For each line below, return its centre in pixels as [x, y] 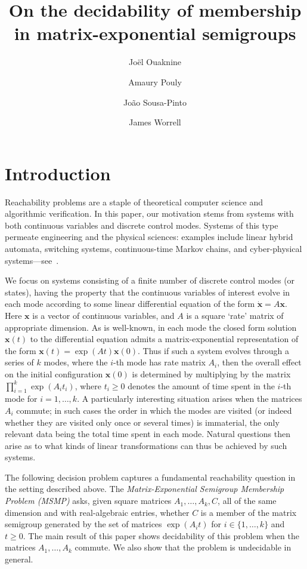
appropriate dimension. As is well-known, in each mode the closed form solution [151, 327]
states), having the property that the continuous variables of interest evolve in [148, 292]
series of [19, 362]
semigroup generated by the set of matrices [83, 524]
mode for [21, 399]
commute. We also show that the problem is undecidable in [183, 547]
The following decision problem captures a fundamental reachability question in [150, 477]
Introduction [58, 173]
